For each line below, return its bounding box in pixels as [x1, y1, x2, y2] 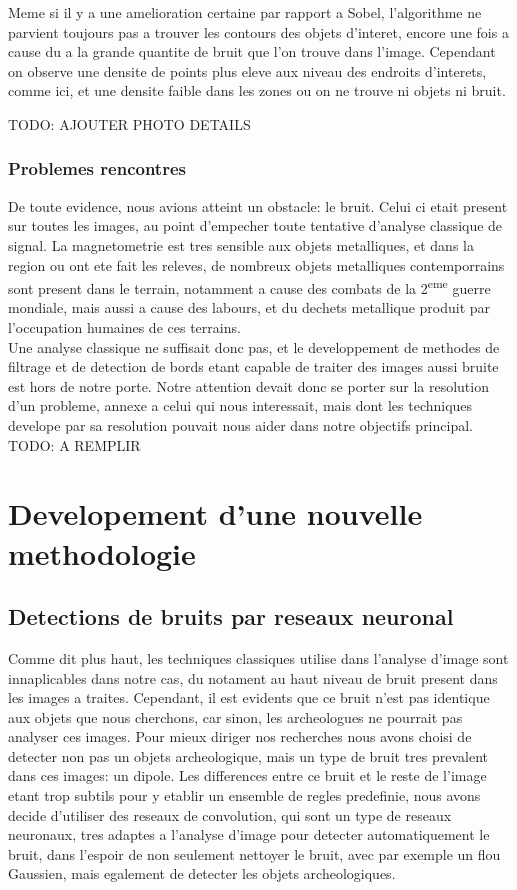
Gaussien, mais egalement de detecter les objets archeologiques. [8, 863, 396, 884]
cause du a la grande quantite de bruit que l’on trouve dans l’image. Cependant [8, 41, 496, 62]
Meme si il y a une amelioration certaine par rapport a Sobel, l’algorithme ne [8, 2, 482, 22]
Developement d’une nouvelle [8, 493, 423, 534]
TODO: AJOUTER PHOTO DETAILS [8, 113, 251, 134]
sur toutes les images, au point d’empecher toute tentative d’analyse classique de [8, 215, 503, 236]
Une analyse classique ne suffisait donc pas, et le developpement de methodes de [8, 336, 500, 357]
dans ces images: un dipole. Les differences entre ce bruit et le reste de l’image [8, 765, 487, 786]
